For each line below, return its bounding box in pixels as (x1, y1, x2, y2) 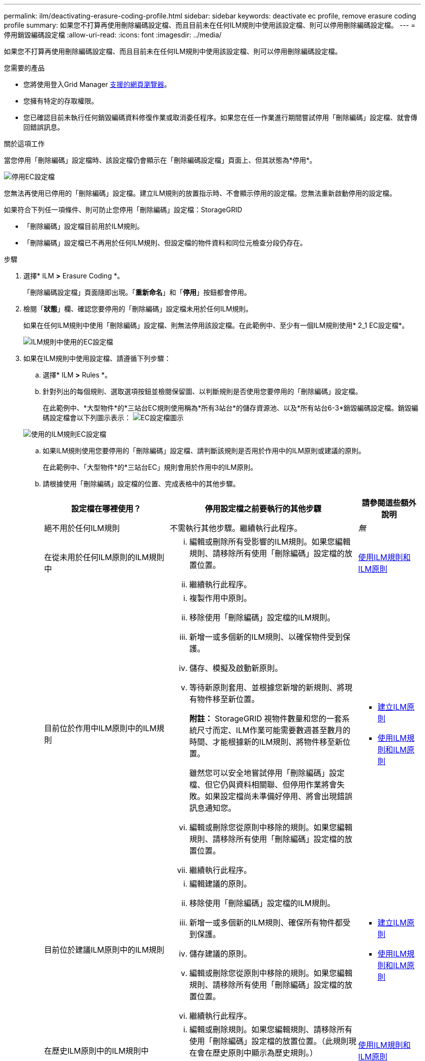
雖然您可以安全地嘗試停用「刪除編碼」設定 (189, 768, 345, 778)
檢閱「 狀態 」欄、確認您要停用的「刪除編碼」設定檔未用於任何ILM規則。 (23, 305, 253, 313)
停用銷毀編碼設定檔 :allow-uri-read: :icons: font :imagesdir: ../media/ (4, 31, 222, 39)
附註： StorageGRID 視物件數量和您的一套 (189, 714, 342, 723)
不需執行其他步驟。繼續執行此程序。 (170, 523, 302, 533)
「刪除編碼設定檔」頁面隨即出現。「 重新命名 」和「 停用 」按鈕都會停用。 (23, 288, 251, 296)
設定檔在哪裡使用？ (71, 504, 141, 513)
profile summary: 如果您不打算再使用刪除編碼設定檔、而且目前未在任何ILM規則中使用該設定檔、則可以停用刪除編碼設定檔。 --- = (4, 21, 416, 29)
